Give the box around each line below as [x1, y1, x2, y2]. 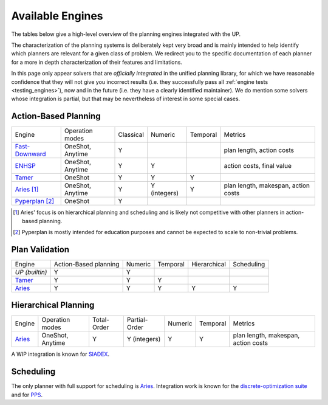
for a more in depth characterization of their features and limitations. [11, 58, 182, 66]
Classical [118, 131, 144, 139]
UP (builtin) [15, 268, 47, 276]
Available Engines [11, 9, 103, 22]
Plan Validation [11, 244, 70, 255]
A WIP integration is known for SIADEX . [11, 350, 109, 358]
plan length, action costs [224, 146, 295, 154]
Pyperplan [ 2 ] [15, 197, 55, 206]
